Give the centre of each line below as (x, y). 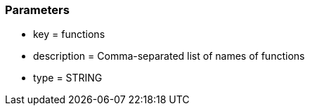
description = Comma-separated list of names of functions (169, 56)
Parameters (37, 10)
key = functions (69, 34)
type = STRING (68, 78)
